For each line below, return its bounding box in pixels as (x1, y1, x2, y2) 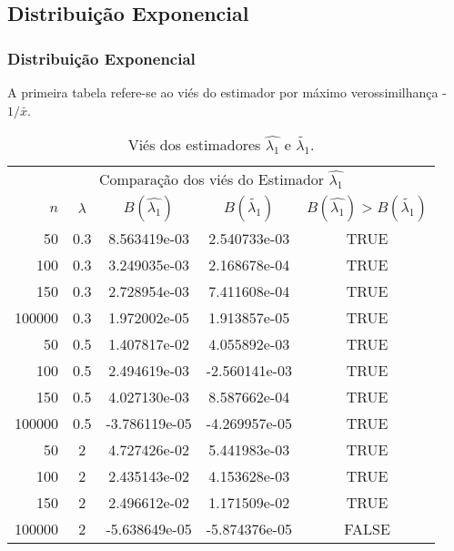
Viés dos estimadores (127, 134, 261, 156)
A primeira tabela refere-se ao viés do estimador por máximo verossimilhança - (7, 83, 447, 101)
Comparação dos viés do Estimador (98, 168, 325, 190)
